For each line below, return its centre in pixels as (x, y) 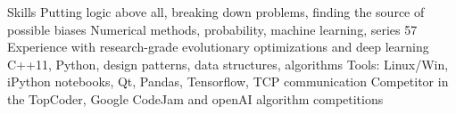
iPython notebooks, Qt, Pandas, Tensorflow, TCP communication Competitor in (228, 81)
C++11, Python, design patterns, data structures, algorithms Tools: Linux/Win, (228, 64)
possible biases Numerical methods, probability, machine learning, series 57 (212, 29)
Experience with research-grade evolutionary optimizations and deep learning (218, 47)
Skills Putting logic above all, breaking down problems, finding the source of (216, 12)
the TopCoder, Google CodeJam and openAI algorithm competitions (195, 98)
